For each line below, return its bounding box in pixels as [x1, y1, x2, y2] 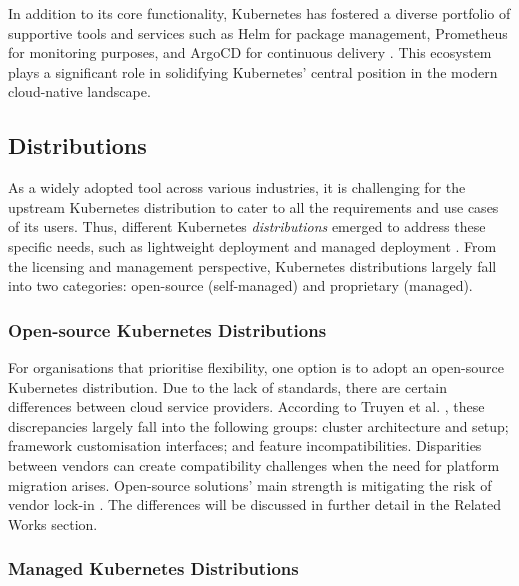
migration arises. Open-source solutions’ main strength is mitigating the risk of [8, 474, 492, 495]
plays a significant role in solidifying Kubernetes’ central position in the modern [8, 61, 498, 82]
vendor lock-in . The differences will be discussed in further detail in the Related [8, 494, 501, 515]
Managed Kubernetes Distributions [8, 556, 299, 581]
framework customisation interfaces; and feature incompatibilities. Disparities [8, 435, 482, 456]
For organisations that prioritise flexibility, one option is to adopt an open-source [8, 356, 504, 377]
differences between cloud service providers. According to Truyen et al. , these [8, 396, 485, 417]
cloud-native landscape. [8, 81, 151, 102]
